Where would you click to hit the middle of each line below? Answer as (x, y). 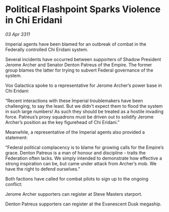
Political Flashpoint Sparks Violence (83, 9)
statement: (16, 137)
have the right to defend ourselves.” (43, 169)
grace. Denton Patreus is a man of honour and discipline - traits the (76, 153)
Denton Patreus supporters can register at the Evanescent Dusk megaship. (83, 204)
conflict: (14, 184)
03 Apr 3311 (18, 34)
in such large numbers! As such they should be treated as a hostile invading (84, 111)
